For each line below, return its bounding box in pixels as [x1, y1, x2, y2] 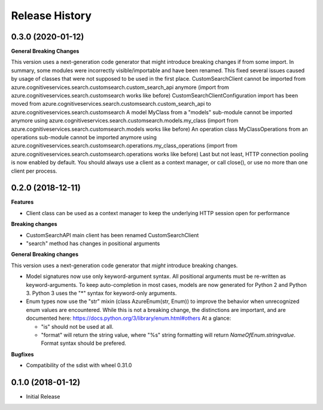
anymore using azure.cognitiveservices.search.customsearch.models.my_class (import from [11, 117, 239, 124]
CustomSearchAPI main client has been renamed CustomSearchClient [26, 231, 199, 238]
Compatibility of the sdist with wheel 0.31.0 [26, 362, 132, 369]
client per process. [11, 167, 57, 175]
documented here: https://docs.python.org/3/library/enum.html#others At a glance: [26, 314, 231, 322]
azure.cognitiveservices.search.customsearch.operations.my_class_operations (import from [11, 142, 237, 149]
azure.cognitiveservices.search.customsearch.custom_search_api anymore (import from [11, 84, 230, 91]
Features [11, 198, 34, 206]
